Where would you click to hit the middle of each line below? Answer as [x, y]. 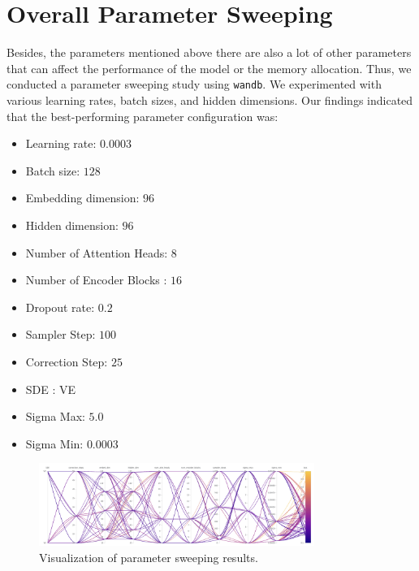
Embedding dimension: [82, 198]
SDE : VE [51, 389]
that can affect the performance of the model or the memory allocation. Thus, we [209, 68]
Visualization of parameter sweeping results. [149, 557]
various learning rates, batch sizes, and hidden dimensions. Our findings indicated [210, 99]
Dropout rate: [60, 307]
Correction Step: [67, 361]
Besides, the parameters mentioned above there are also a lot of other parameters [209, 52]
